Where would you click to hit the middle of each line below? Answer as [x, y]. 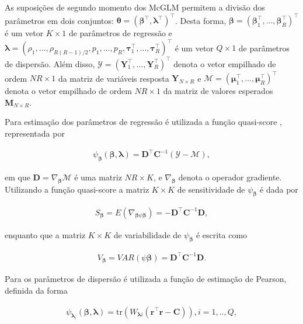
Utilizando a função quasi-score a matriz [77, 189]
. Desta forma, [201, 20]
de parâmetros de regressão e [120, 33]
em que [18, 177]
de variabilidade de [147, 234]
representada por [35, 133]
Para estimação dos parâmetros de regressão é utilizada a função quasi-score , [143, 122]
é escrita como [222, 234]
